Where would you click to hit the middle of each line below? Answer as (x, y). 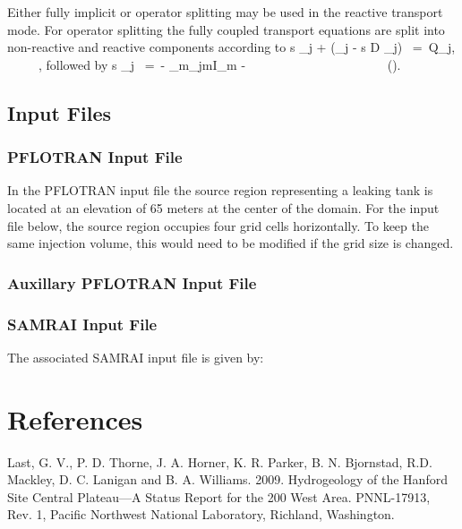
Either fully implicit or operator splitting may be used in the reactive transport (225, 12)
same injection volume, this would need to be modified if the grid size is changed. (231, 243)
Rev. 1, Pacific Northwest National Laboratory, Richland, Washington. (201, 514)
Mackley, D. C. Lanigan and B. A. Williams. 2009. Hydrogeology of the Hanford (227, 479)
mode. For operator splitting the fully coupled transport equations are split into (226, 29)
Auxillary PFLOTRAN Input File (132, 282)
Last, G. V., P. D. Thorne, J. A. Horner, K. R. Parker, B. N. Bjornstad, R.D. (220, 461)
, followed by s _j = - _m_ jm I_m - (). (219, 64)
